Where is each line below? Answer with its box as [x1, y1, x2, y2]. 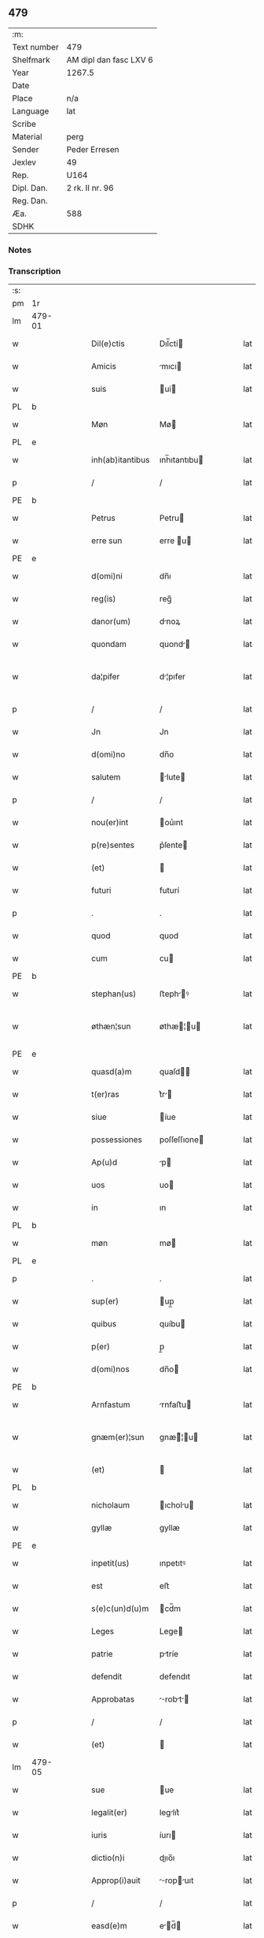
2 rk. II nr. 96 [66, 182, 114, 193]
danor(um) [91, 616, 131, 627]
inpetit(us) [91, 1558, 130, 1569]
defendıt [159, 1671, 191, 1682]
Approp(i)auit [91, 1875, 141, 1886]
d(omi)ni [91, 571, 123, 582]
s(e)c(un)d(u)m [91, 1603, 149, 1614]
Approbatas [91, 1694, 135, 1705]
